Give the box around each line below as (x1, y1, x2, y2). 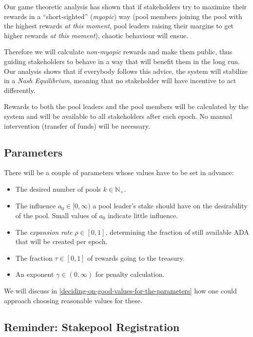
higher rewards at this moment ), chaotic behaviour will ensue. (4, 30, 189, 40)
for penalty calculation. (95, 269, 165, 279)
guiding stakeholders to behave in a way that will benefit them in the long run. (4, 56, 240, 66)
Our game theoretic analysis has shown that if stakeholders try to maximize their (4, 1, 247, 11)
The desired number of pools (15, 183, 101, 194)
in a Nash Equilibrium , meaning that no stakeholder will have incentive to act (4, 75, 236, 86)
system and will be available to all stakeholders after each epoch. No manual (4, 111, 233, 121)
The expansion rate (15, 226, 73, 237)
